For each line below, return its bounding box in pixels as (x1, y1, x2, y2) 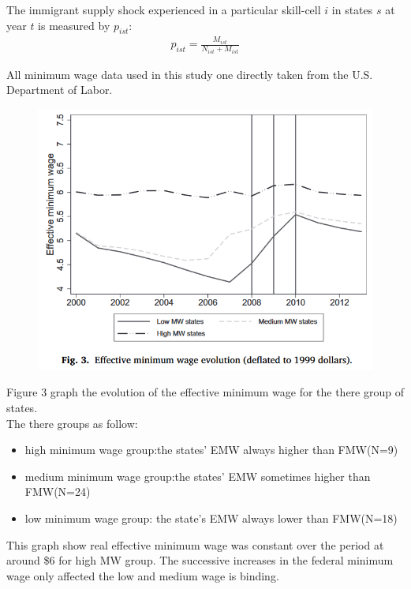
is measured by (38, 17, 110, 33)
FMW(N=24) (24, 483, 91, 500)
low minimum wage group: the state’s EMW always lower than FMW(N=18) (24, 509, 398, 526)
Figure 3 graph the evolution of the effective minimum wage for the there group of (6, 384, 404, 400)
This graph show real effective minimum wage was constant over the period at (6, 536, 384, 553)
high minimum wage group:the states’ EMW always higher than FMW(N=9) (24, 441, 398, 458)
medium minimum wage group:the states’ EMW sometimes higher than (24, 467, 371, 484)
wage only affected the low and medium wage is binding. (6, 567, 279, 583)
